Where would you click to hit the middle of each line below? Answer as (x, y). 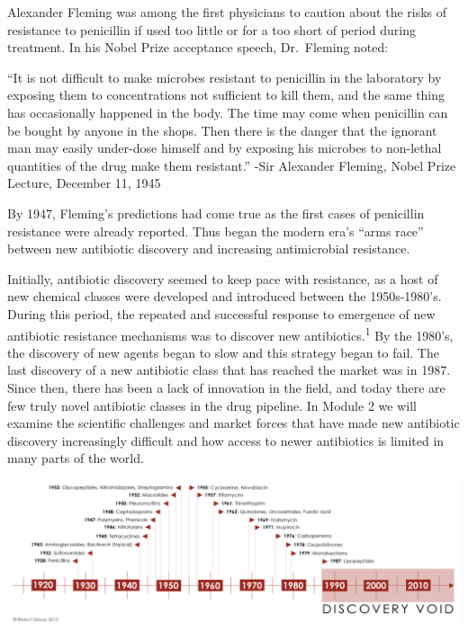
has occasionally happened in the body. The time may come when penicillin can (228, 112)
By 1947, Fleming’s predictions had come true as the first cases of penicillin (216, 213)
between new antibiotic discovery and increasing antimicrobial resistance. (209, 249)
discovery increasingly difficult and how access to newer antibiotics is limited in (226, 440)
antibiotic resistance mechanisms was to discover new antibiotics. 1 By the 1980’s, (230, 333)
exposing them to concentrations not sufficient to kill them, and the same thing (226, 95)
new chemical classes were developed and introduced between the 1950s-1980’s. (225, 296)
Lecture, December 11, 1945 (84, 183)
